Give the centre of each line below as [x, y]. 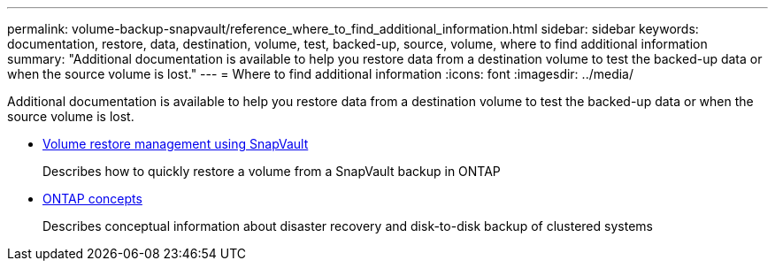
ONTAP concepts [92, 199]
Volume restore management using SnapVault [176, 144]
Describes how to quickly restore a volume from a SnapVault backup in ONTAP [272, 171]
